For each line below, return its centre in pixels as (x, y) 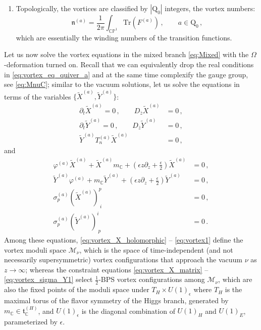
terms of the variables (38, 96)
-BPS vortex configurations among (152, 279)
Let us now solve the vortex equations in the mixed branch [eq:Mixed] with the (126, 54)
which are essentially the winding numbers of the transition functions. (124, 37)
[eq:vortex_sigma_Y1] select (48, 279)
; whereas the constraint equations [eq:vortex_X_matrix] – (117, 269)
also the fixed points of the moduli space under (77, 289)
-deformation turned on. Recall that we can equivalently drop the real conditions (129, 64)
